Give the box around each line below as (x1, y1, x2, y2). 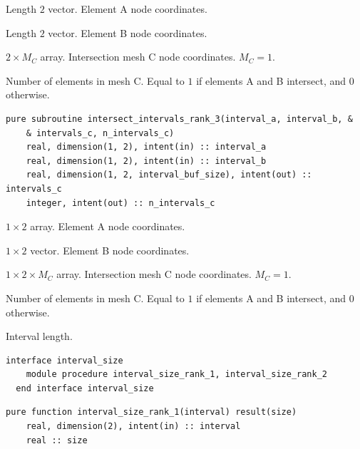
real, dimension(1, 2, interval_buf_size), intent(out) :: (26, 170, 312, 180)
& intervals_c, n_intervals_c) (26, 128, 175, 138)
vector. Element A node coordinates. (48, 1, 207, 16)
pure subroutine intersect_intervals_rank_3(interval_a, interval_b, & (6, 113, 353, 124)
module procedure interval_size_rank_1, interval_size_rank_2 (26, 369, 328, 380)
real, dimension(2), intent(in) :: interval (26, 421, 241, 432)
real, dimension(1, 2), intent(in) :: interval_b (26, 155, 267, 166)
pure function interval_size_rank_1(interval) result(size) (6, 407, 297, 418)
